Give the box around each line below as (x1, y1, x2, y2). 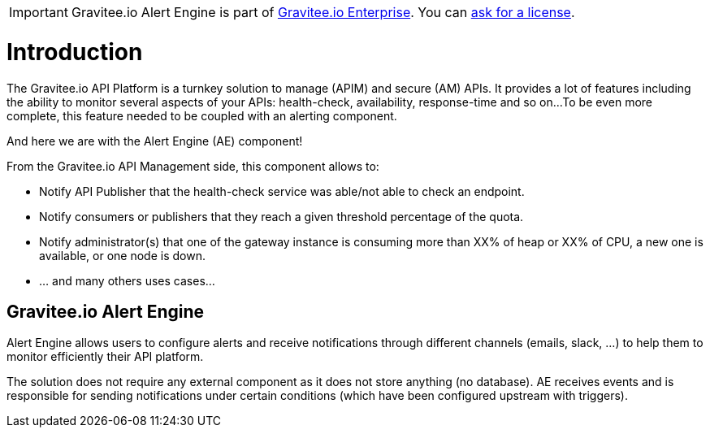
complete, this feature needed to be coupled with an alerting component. (6, 108, 397, 123)
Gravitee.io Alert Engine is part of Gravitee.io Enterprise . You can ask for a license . (71, 4, 575, 20)
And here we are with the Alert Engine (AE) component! (6, 133, 303, 148)
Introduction (6, 37, 143, 66)
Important (9, 4, 68, 20)
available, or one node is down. (39, 248, 206, 263)
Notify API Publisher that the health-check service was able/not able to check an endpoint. (39, 184, 525, 198)
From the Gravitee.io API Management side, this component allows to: (6, 158, 379, 173)
